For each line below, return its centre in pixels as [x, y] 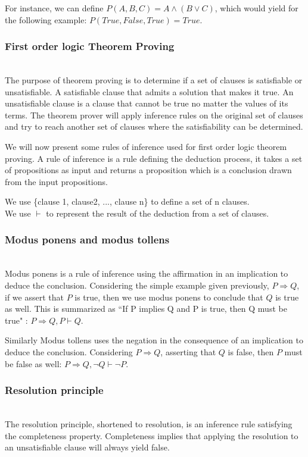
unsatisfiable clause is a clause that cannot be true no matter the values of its [147, 103]
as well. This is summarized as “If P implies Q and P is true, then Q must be [146, 309]
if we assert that [34, 297]
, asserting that [188, 351]
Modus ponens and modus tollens [87, 240]
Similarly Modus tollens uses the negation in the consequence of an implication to [154, 340]
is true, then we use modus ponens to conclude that [169, 297]
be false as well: [33, 363]
